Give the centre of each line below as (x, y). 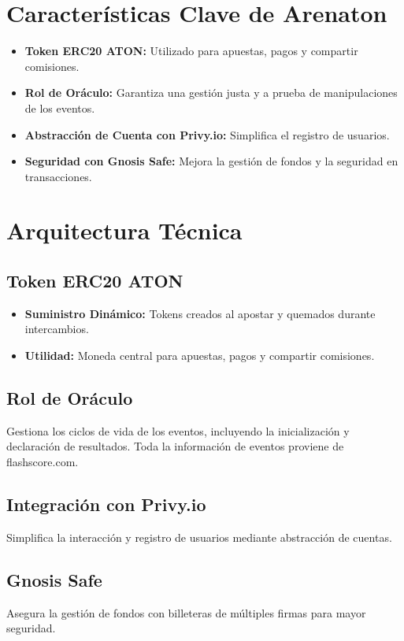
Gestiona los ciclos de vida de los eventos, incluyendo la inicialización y (178, 430)
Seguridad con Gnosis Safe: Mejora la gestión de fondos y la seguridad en (211, 161)
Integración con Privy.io (106, 504)
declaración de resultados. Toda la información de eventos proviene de (175, 446)
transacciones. (58, 176)
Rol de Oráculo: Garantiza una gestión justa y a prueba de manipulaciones (211, 93)
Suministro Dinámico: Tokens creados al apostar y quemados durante (200, 313)
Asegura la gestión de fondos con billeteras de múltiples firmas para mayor (186, 612)
